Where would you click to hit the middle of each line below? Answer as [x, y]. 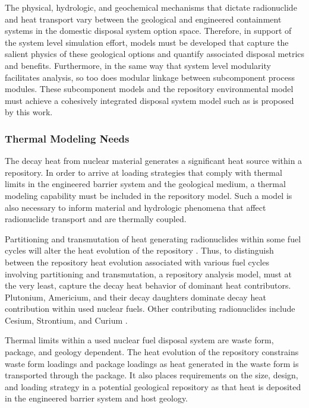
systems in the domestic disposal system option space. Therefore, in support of [148, 31]
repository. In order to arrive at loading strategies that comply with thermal [144, 172]
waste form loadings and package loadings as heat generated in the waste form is [152, 363]
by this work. [29, 112]
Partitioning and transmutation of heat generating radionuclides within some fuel [153, 238]
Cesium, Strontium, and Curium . [66, 320]
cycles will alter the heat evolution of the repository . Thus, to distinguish [139, 250]
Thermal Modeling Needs [67, 138]
